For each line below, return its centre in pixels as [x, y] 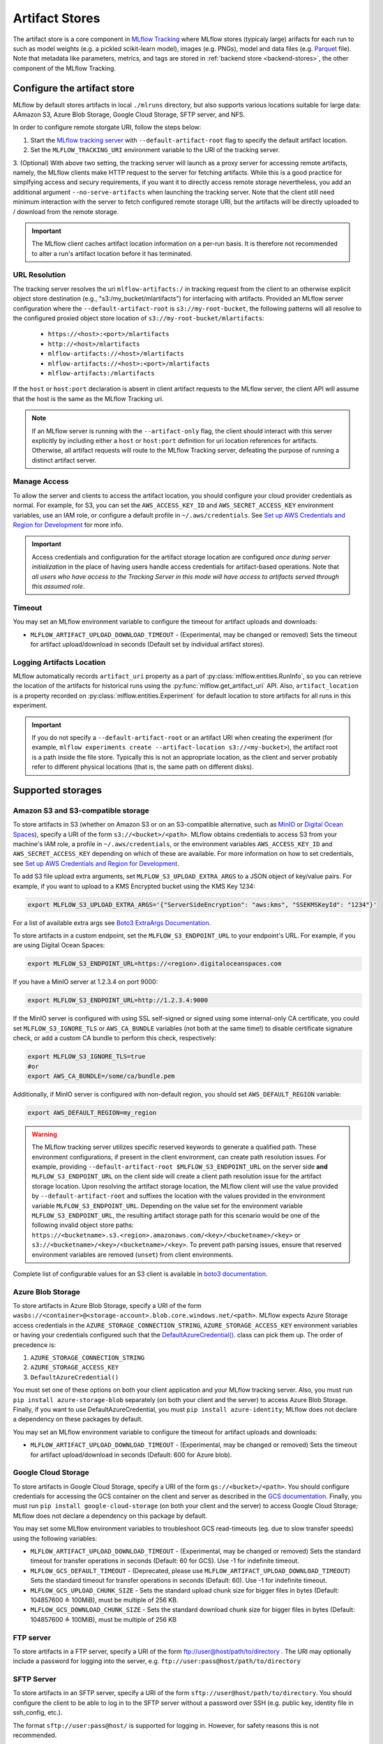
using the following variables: [55, 1538]
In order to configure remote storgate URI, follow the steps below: [107, 127]
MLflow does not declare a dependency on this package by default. [110, 1516]
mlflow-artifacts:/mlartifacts [101, 373]
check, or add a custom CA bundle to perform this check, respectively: [114, 1038]
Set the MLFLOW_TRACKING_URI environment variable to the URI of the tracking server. [155, 150]
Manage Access [41, 481]
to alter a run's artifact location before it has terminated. [112, 253]
